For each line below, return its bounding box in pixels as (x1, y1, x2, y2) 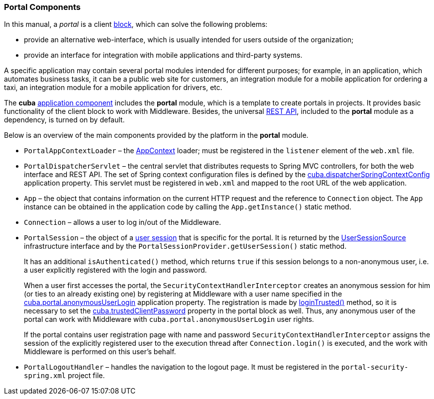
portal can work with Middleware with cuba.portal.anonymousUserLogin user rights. (24, 315, 314, 324)
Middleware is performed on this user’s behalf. (24, 347, 176, 356)
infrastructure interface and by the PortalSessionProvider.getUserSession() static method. (24, 242, 347, 251)
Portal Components (4, 2, 81, 12)
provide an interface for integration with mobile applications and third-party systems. (24, 51, 303, 60)
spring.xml (24, 372, 66, 380)
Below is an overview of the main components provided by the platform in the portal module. (4, 131, 309, 140)
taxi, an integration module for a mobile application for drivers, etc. (4, 83, 222, 92)
